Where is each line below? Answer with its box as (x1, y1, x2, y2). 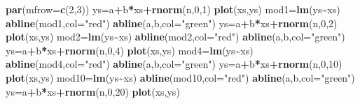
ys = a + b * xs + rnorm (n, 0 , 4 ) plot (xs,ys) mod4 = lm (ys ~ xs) (6, 43, 254, 57)
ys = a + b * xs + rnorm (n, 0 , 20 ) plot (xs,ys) (6, 84, 180, 98)
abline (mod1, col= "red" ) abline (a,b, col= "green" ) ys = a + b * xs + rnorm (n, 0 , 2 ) (6, 15, 338, 30)
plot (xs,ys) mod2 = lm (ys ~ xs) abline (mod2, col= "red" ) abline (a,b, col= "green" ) (6, 29, 345, 44)
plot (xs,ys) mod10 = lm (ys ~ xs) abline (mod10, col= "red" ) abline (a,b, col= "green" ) (6, 70, 355, 84)
